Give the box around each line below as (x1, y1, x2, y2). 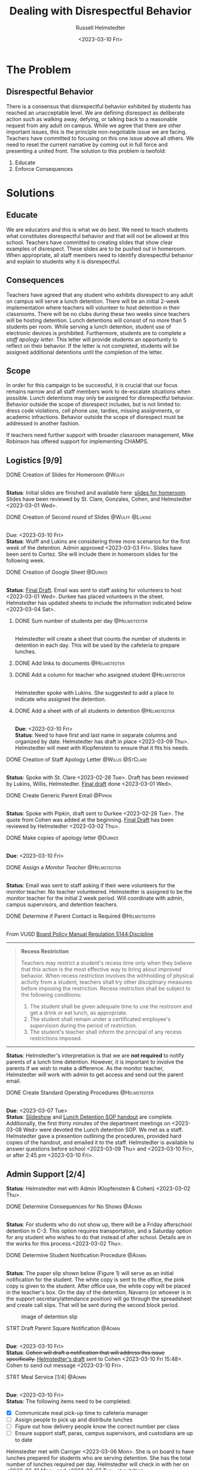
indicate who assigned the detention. (14, 695, 106, 703)
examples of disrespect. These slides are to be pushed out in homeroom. (6, 245, 187, 252)
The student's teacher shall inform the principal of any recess (29, 1028, 182, 1035)
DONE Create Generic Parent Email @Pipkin (6, 792, 112, 799)
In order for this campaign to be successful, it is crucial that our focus (6, 382, 178, 389)
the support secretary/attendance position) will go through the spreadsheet (6, 1295, 192, 1302)
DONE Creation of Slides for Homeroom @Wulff (6, 471, 125, 478)
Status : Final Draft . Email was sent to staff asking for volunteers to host (6, 586, 182, 594)
